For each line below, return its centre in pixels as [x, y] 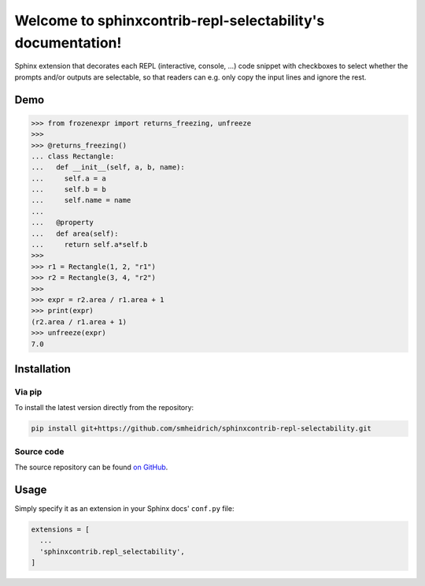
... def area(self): [75, 233]
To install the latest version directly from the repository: [104, 408]
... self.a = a [68, 178]
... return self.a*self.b [89, 245]
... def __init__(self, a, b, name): [108, 167]
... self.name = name [81, 200]
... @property [63, 222]
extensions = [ [60, 529]
